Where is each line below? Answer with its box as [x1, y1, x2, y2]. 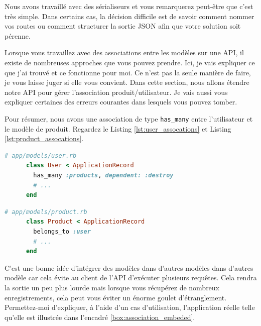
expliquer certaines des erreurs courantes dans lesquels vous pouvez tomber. [5, 96, 237, 107]
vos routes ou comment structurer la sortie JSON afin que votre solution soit [5, 21, 241, 31]
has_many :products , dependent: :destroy [33, 171, 174, 179]
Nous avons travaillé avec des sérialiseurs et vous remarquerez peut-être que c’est [5, 1, 253, 11]
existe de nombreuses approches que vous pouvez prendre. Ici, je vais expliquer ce [5, 57, 255, 67]
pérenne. [5, 30, 31, 41]
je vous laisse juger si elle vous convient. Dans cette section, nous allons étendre [5, 77, 249, 87]
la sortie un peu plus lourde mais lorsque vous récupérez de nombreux [5, 282, 220, 292]
